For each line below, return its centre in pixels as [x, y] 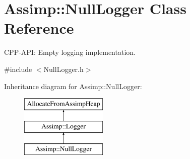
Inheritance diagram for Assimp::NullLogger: [73, 86]
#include [18, 69]
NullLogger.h [64, 69]
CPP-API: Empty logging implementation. [70, 52]
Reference [39, 28]
